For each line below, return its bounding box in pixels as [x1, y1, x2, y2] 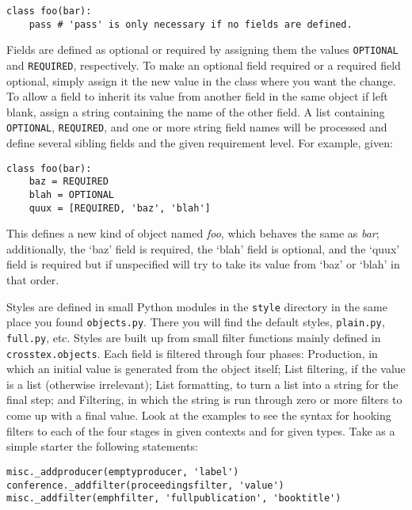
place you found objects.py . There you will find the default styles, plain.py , [6, 314, 385, 330]
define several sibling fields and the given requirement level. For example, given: [6, 135, 393, 151]
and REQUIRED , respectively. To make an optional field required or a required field [6, 56, 401, 73]
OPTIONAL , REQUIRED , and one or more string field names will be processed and [6, 119, 387, 135]
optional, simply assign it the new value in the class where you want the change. [6, 72, 396, 89]
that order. [6, 272, 59, 288]
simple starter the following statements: [6, 438, 198, 455]
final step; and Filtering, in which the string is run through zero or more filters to [6, 391, 402, 408]
